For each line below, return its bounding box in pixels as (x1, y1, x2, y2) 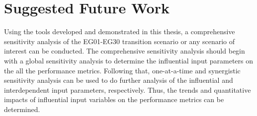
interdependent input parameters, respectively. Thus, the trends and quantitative (4, 84, 251, 95)
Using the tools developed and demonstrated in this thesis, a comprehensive (4, 26, 235, 37)
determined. (4, 104, 40, 114)
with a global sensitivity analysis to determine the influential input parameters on (4, 55, 254, 65)
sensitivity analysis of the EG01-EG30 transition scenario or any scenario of (4, 36, 235, 46)
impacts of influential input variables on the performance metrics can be (4, 94, 224, 105)
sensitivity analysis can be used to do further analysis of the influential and (4, 75, 233, 85)
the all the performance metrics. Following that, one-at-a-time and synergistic (4, 65, 241, 75)
